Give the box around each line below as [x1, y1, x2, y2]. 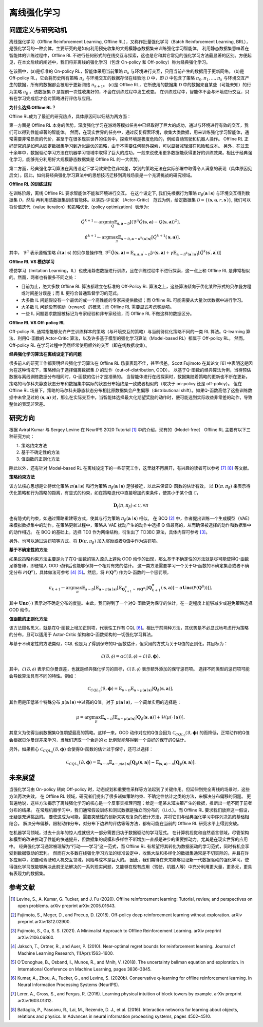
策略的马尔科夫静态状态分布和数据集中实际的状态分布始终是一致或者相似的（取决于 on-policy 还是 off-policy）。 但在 [9, 380, 242, 386]
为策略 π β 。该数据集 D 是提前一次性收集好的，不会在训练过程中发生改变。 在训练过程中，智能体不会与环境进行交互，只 [9, 88, 249, 96]
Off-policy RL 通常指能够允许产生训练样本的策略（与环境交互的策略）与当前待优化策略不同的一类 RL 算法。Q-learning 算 [9, 329, 251, 335]
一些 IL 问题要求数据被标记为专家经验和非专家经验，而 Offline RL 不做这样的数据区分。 [21, 311, 195, 316]
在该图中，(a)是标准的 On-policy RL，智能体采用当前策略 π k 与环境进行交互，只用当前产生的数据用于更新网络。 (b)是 [9, 68, 244, 75]
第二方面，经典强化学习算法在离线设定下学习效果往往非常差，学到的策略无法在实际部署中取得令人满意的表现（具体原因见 [9, 165, 252, 171]
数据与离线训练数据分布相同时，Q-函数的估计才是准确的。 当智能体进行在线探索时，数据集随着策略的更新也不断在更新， [9, 374, 250, 380]
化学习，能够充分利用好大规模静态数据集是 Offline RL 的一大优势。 [9, 157, 142, 162]
